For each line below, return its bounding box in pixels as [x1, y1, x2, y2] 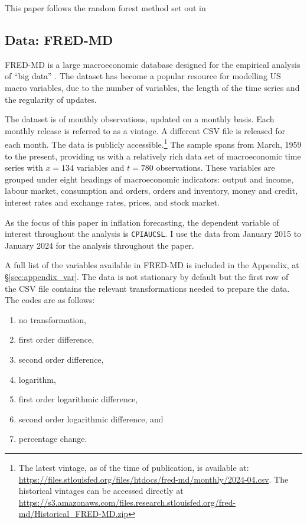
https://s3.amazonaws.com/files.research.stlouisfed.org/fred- [18, 496, 236, 508]
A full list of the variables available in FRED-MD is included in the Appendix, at [5, 259, 299, 271]
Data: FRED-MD [5, 30, 113, 48]
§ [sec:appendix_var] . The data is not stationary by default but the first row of [5, 271, 289, 283]
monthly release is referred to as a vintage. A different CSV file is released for [5, 124, 286, 136]
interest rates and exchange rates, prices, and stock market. [5, 196, 220, 208]
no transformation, [18, 313, 86, 326]
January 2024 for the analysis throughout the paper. [5, 239, 194, 251]
